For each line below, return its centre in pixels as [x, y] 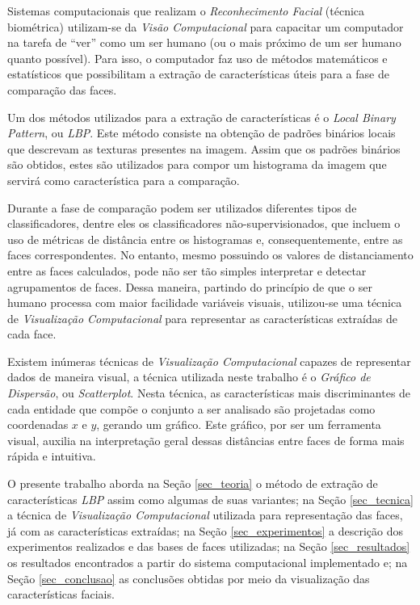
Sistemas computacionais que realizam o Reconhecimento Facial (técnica [186, 11]
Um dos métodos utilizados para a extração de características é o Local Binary [202, 117]
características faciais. [61, 594]
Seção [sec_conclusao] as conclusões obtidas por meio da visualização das [189, 578]
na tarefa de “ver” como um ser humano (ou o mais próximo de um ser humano [204, 42]
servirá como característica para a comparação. [124, 180]
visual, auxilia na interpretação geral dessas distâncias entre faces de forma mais [206, 440]
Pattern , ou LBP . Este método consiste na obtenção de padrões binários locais [202, 133]
